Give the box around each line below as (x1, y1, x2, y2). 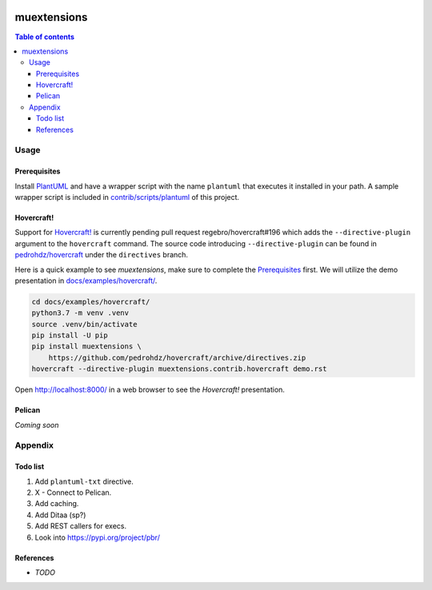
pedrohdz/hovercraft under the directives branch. (14, 250, 188, 260)
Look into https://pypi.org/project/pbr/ (34, 532, 160, 542)
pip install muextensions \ (31, 342, 142, 351)
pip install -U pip (31, 331, 108, 340)
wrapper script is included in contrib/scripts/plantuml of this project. (14, 192, 240, 201)
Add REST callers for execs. (34, 521, 127, 531)
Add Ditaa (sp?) (34, 510, 86, 520)
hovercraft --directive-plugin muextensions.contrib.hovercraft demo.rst (31, 365, 327, 373)
